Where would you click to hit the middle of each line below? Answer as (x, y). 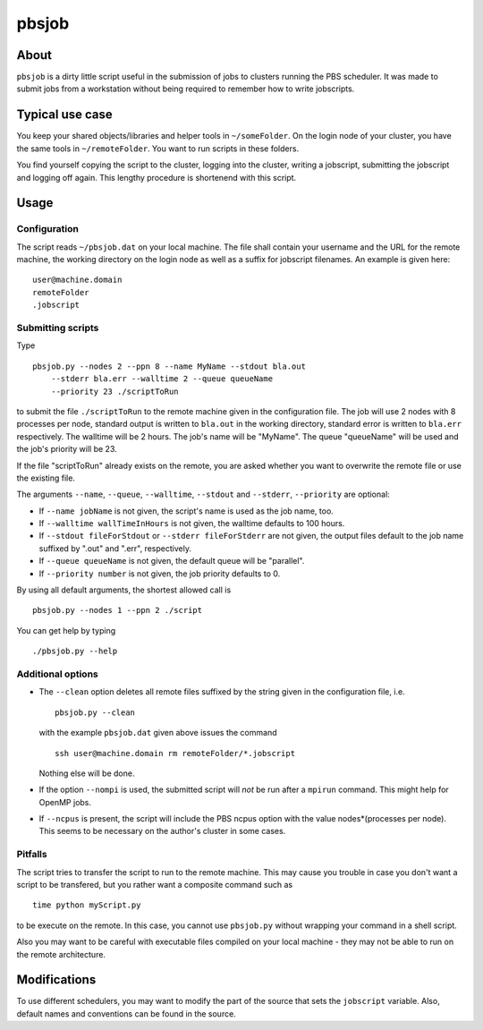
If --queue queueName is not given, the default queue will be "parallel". (172, 561)
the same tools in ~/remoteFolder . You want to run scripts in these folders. (158, 149)
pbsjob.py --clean (95, 712)
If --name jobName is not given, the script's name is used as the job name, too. (186, 511)
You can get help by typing (66, 630)
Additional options (57, 674)
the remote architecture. (61, 954)
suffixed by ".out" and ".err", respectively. (115, 548)
